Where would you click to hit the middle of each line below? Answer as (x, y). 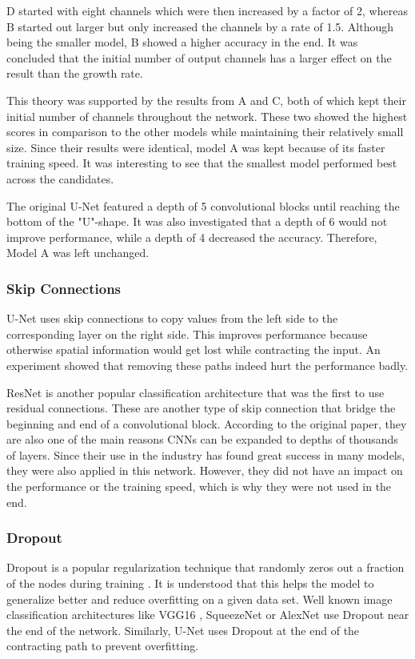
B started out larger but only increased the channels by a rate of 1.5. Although (200, 26)
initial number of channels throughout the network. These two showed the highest (207, 116)
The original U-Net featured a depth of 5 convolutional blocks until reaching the (203, 205)
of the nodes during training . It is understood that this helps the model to (190, 583)
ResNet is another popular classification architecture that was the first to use (196, 392)
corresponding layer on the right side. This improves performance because (187, 334)
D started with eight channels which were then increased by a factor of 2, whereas (207, 10)
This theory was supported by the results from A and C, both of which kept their (206, 100)
